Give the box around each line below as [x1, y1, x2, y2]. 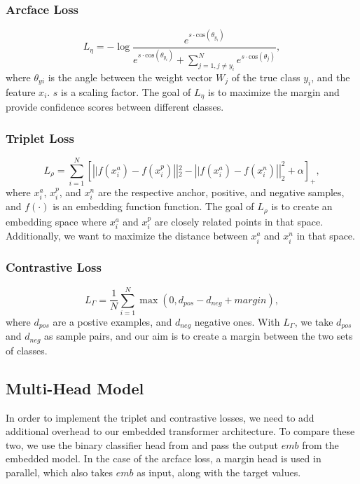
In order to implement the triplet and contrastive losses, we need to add [6, 410, 314, 424]
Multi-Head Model [6, 377, 144, 399]
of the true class [231, 69, 300, 84]
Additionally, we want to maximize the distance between [6, 228, 248, 243]
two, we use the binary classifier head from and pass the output [6, 437, 278, 452]
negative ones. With [194, 314, 280, 329]
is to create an [271, 199, 333, 214]
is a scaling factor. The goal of [61, 84, 191, 99]
